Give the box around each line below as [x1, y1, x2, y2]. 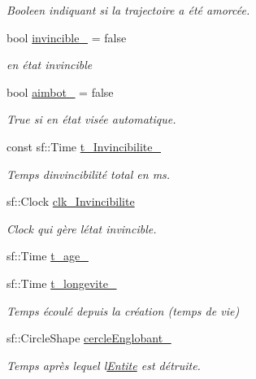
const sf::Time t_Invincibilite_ [7, 137, 161, 155]
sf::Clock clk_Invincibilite [7, 193, 135, 210]
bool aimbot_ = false [7, 83, 114, 100]
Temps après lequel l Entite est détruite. [7, 356, 201, 373]
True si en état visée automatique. [7, 111, 176, 128]
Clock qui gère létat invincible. [7, 220, 157, 237]
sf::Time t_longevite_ [7, 274, 117, 291]
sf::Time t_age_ [7, 247, 89, 264]
